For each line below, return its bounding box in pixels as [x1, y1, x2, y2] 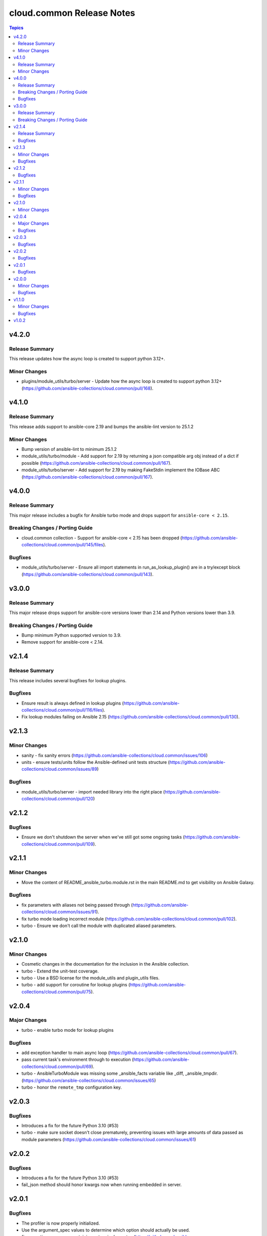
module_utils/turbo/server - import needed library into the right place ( [21, 789, 165, 795]
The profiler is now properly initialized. [21, 1220, 100, 1226]
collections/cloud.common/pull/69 [21, 1063, 91, 1069]
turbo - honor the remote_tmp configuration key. [21, 1084, 122, 1090]
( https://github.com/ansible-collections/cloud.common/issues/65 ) [21, 1077, 156, 1083]
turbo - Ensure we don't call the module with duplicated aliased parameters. [21, 923, 177, 928]
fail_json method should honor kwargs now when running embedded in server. [21, 1182, 182, 1188]
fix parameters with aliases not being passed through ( [21, 902, 133, 908]
